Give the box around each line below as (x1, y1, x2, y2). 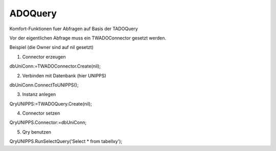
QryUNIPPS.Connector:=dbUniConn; (9, 119, 87, 125)
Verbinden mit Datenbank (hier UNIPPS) (22, 72, 107, 79)
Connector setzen (22, 110, 60, 116)
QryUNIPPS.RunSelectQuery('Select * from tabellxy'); (9, 138, 123, 144)
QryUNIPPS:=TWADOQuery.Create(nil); (9, 100, 92, 107)
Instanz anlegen (22, 91, 56, 97)
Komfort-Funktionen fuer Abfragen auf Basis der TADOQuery (9, 26, 138, 32)
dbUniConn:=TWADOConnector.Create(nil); (9, 63, 101, 69)
